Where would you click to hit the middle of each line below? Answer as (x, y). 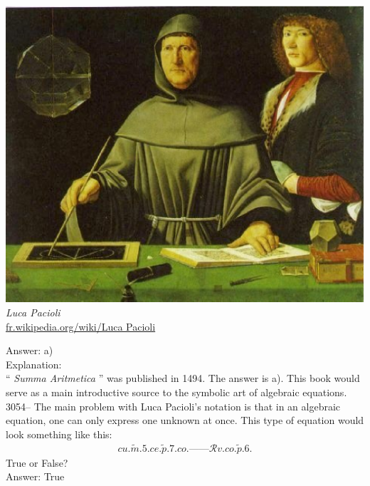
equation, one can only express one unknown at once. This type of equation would (185, 420)
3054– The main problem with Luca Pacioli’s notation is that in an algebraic (173, 406)
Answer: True (35, 476)
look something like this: (59, 434)
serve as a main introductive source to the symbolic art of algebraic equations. (176, 392)
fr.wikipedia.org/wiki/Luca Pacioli (81, 326)
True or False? (37, 462)
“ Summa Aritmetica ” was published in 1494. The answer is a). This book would (183, 378)
